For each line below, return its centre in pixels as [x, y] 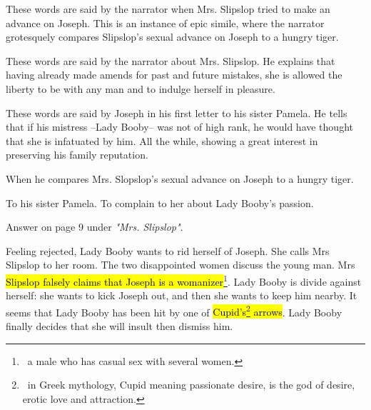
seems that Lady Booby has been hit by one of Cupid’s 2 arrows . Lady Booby [174, 311]
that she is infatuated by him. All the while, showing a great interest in [162, 140]
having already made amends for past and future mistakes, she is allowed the [174, 75]
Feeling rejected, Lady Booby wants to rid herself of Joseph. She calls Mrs [168, 250]
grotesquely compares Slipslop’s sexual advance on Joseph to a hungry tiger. [172, 37]
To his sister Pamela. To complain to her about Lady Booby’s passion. [160, 202]
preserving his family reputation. [77, 155]
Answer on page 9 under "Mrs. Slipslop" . [95, 227]
